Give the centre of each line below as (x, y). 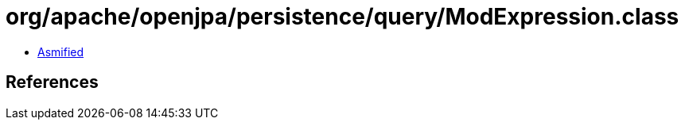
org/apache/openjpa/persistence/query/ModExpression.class (342, 17)
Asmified (61, 52)
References (52, 82)
